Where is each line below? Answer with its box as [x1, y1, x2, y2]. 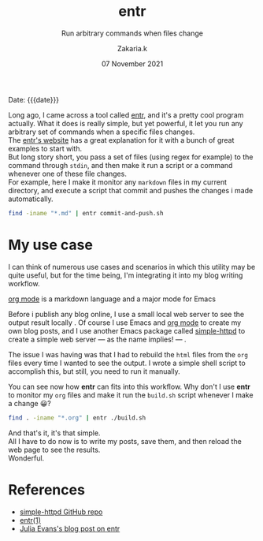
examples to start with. [8, 144, 83, 153]
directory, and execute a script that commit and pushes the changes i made [8, 185, 254, 195]
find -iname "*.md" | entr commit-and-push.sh [8, 209, 164, 217]
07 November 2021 [101, 58, 164, 69]
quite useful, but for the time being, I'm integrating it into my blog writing [8, 270, 243, 280]
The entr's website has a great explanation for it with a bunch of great [8, 135, 235, 144]
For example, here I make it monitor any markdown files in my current [8, 177, 227, 187]
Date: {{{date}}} [8, 95, 60, 104]
